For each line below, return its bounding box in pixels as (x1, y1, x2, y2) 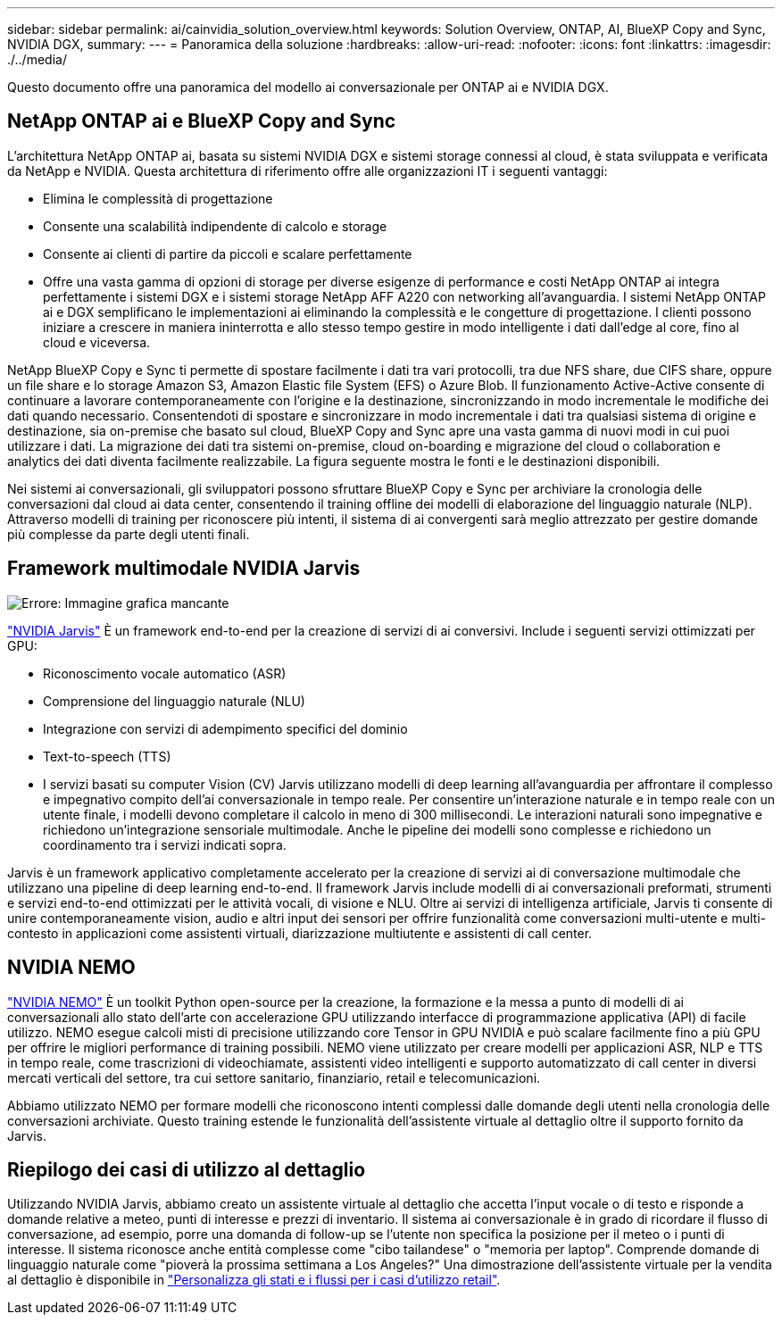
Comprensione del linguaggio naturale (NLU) (43, 693, 305, 709)
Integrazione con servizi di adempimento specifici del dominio (43, 720, 408, 736)
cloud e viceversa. (43, 334, 151, 350)
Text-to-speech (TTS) (43, 748, 171, 764)
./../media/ (7, 52, 67, 67)
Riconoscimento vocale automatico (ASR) (43, 665, 287, 681)
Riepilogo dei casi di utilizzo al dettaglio (7, 1158, 366, 1181)
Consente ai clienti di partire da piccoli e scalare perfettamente (43, 245, 412, 262)
